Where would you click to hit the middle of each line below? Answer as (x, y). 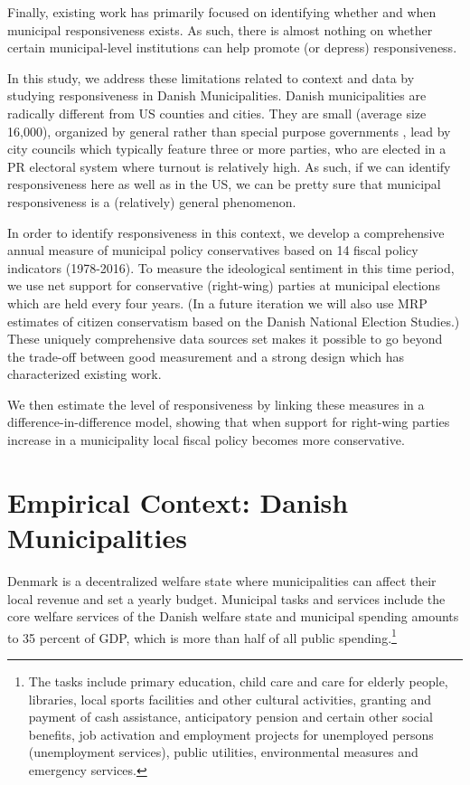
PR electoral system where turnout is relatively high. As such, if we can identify (229, 166)
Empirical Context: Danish (178, 501)
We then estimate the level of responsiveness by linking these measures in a (216, 404)
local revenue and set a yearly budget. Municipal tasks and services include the (226, 598)
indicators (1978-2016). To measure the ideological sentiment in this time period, (231, 267)
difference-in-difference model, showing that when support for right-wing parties (229, 422)
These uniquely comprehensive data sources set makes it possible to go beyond (225, 339)
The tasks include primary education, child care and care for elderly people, (238, 681)
